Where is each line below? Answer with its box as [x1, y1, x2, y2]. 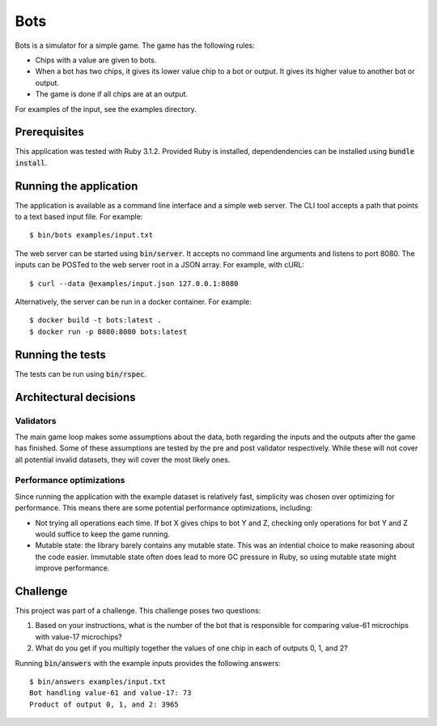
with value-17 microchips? [35, 632, 123, 642]
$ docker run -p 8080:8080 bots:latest [29, 327, 188, 336]
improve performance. [35, 563, 110, 573]
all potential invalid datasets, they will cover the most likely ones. [15, 455, 231, 464]
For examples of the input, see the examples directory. [15, 104, 197, 113]
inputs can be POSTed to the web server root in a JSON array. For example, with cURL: [15, 260, 305, 270]
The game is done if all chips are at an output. [35, 89, 189, 99]
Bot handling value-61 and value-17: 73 [29, 689, 192, 698]
